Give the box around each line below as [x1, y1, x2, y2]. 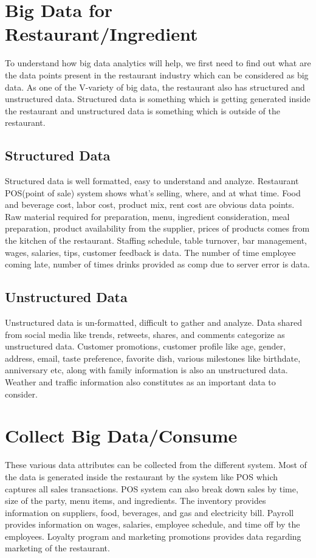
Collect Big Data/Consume [5, 423, 238, 448]
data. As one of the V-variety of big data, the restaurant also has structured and [5, 80, 305, 93]
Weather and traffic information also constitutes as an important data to [5, 376, 276, 388]
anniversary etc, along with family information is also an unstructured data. [5, 363, 288, 376]
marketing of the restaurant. [5, 542, 110, 554]
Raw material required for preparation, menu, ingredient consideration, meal [5, 210, 290, 222]
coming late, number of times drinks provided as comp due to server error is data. [5, 258, 310, 270]
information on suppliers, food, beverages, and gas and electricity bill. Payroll [5, 506, 294, 518]
